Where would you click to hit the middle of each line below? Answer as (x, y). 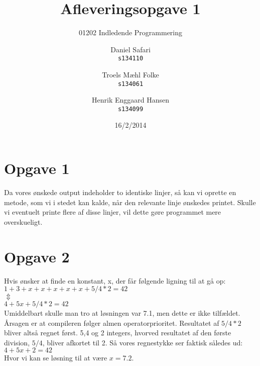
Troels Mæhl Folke (131, 74)
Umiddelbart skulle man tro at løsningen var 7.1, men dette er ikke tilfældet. (122, 313)
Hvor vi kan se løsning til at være (56, 358)
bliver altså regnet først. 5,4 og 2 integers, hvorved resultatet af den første (118, 333)
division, (17, 342)
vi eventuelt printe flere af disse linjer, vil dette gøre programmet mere (113, 212)
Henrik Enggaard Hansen (131, 100)
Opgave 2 (37, 256)
